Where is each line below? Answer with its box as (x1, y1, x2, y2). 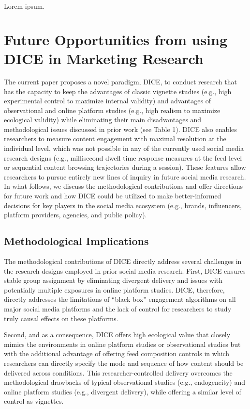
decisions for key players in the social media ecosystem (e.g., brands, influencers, (4, 200, 242, 210)
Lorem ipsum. (4, 1, 45, 11)
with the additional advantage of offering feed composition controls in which (4, 348, 230, 359)
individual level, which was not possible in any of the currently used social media (4, 143, 244, 153)
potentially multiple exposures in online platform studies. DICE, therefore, (4, 284, 225, 294)
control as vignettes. (4, 396, 64, 406)
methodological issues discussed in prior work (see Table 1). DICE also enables (4, 124, 237, 134)
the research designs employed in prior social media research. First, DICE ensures (4, 265, 246, 276)
